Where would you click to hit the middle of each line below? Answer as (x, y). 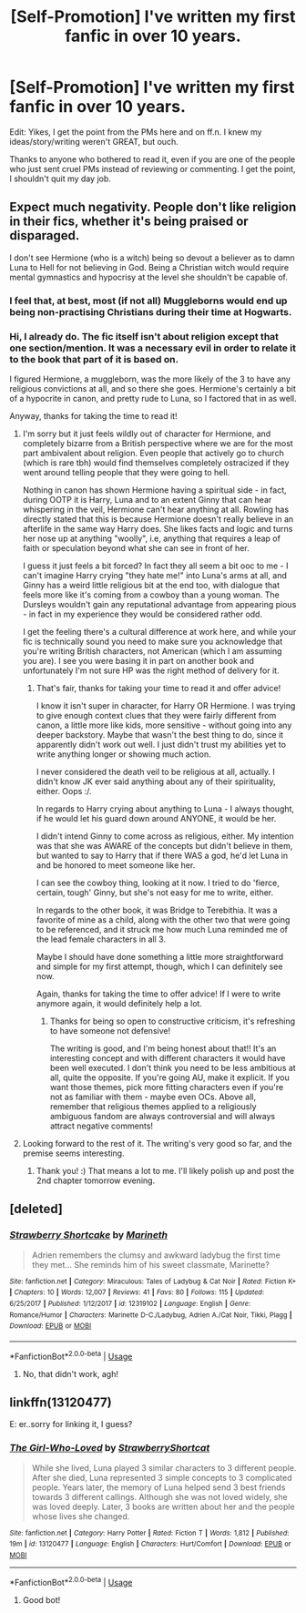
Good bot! (41, 1599)
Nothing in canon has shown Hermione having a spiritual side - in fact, (154, 490)
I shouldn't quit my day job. (61, 179)
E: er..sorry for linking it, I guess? (71, 1424)
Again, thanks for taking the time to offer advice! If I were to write (158, 994)
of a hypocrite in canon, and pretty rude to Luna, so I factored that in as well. (153, 398)
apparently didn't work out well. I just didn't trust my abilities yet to (161, 744)
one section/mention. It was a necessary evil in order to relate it (153, 348)
